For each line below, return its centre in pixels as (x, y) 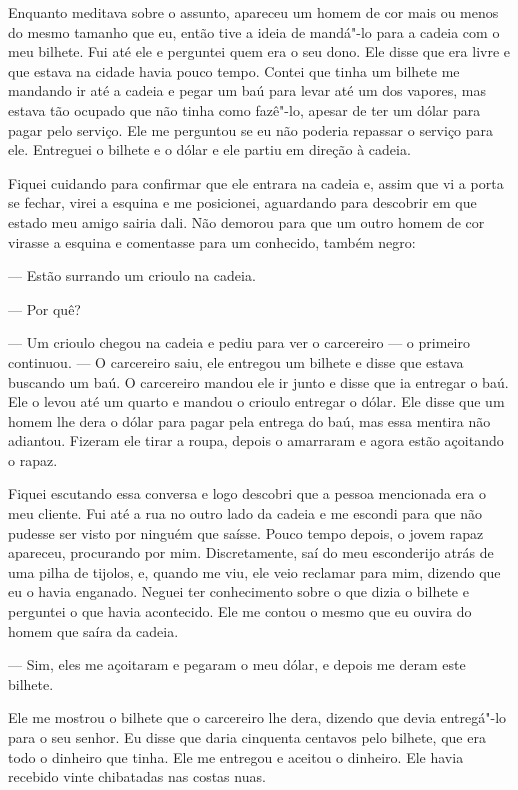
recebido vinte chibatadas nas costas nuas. (137, 776)
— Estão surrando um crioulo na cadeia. (132, 275)
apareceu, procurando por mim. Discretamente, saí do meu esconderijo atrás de (251, 552)
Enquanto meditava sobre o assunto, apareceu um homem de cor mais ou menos (253, 12)
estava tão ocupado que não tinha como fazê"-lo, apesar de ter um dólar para (244, 109)
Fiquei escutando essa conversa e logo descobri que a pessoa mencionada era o (247, 493)
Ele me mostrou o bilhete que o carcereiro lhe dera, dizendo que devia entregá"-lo (257, 717)
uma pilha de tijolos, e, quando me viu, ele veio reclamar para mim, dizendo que (254, 571)
